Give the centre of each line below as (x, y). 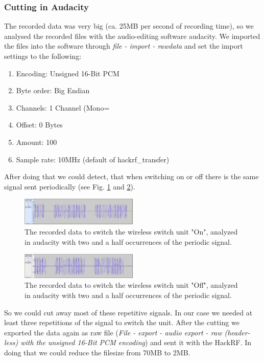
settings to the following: (43, 56)
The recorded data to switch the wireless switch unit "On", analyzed (131, 232)
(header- (237, 332)
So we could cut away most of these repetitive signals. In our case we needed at (128, 312)
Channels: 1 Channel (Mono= (63, 107)
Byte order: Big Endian (53, 90)
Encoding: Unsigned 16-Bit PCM (68, 73)
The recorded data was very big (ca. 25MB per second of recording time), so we (129, 26)
